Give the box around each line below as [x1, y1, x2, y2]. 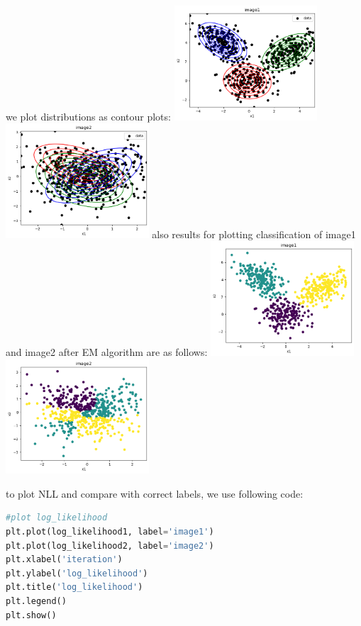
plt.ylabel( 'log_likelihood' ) [6, 568, 148, 579]
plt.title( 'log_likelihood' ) [6, 582, 143, 593]
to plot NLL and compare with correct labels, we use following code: [6, 486, 304, 501]
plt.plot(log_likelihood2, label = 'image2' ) [6, 540, 214, 551]
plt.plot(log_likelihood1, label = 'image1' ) [6, 527, 214, 537]
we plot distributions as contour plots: [6, 108, 171, 123]
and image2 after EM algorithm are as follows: [6, 345, 208, 359]
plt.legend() [6, 596, 67, 607]
